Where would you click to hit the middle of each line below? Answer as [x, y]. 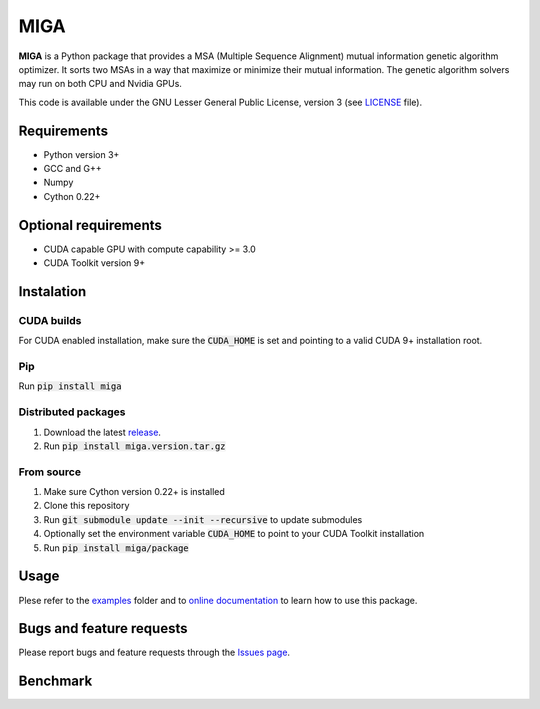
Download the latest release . [102, 432]
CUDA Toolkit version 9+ [94, 263]
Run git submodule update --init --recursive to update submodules [203, 519]
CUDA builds [50, 320]
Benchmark [55, 681]
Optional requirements [90, 225]
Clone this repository [86, 506]
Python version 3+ [81, 154]
